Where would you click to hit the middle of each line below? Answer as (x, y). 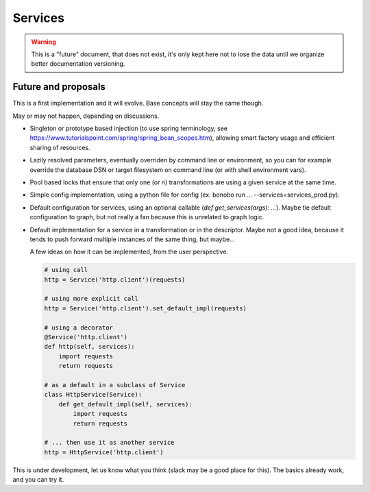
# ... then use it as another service (109, 443)
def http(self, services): (89, 347)
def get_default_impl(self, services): (126, 404)
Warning (44, 42)
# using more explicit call (91, 299)
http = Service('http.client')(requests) (115, 280)
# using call (66, 270)
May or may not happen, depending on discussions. (86, 116)
